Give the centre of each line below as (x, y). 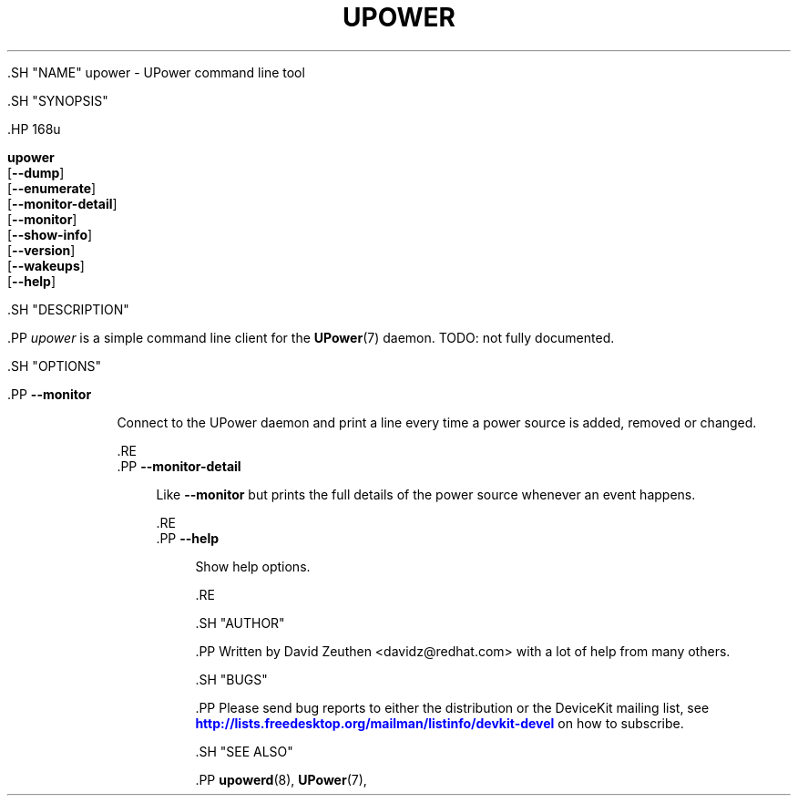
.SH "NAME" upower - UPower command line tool (156, 72)
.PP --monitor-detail (179, 466)
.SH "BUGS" (231, 679)
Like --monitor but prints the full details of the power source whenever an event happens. (426, 494)
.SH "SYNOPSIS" (58, 100)
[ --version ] (41, 250)
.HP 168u (34, 129)
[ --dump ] (36, 172)
